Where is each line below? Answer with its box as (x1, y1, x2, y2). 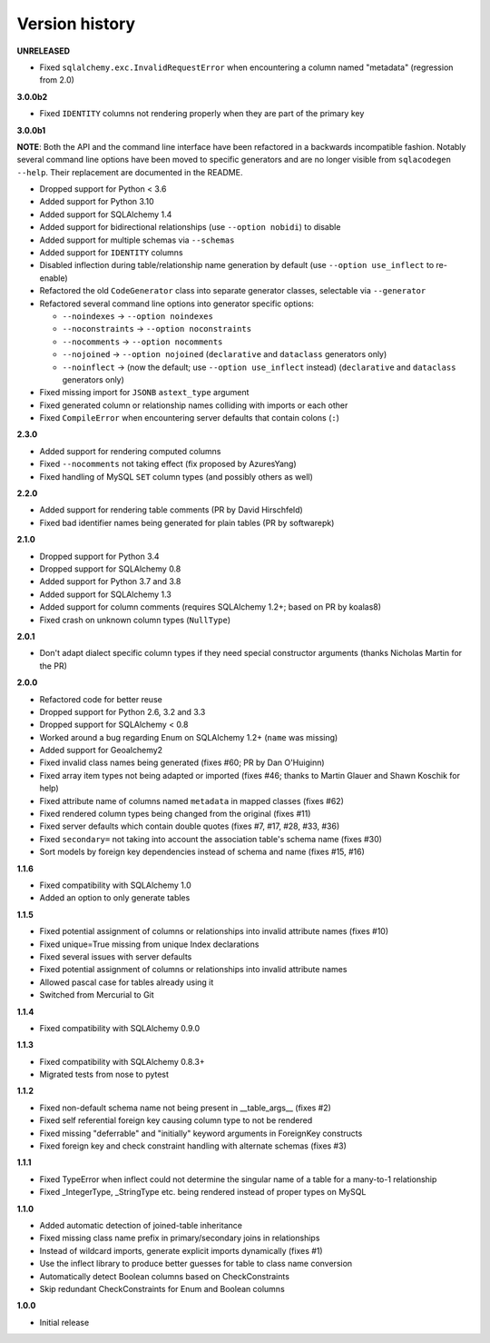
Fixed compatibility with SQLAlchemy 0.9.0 (39, 1022, 201, 1033)
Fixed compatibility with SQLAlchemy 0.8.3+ (39, 1056, 205, 1067)
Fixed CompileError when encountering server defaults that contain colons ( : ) (39, 413, 340, 423)
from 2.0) (39, 75, 74, 85)
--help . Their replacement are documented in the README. (16, 166, 243, 177)
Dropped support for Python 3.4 (39, 551, 160, 562)
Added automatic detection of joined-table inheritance (39, 1219, 242, 1230)
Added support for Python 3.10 (39, 196, 154, 207)
